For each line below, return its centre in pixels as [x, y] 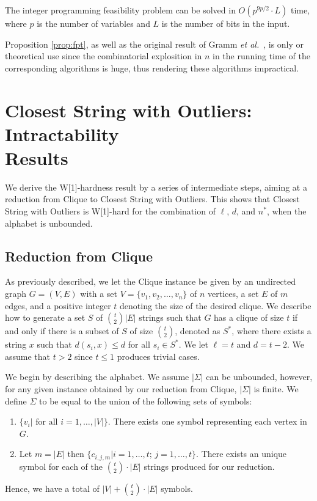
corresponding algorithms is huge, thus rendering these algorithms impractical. [152, 68]
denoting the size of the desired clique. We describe [216, 305]
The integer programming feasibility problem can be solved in [120, 10]
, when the [286, 211]
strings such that [170, 317]
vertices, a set [233, 294]
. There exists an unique [242, 454]
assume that [28, 356]
